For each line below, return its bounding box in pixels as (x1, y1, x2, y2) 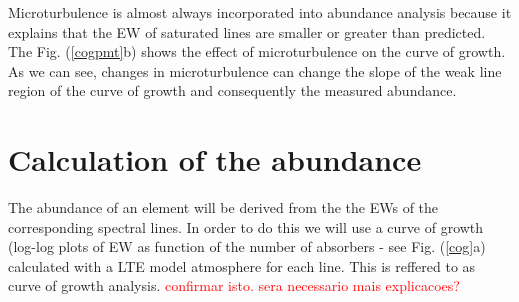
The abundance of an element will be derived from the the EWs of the (8, 197, 439, 218)
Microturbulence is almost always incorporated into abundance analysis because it (8, 2, 512, 22)
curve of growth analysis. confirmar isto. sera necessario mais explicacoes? (8, 275, 460, 296)
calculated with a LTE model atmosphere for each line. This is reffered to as (8, 255, 476, 276)
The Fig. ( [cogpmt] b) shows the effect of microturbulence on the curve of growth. (8, 41, 506, 62)
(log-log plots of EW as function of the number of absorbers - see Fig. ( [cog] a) (8, 236, 486, 257)
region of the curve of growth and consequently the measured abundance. (8, 80, 457, 101)
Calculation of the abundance (8, 139, 422, 180)
